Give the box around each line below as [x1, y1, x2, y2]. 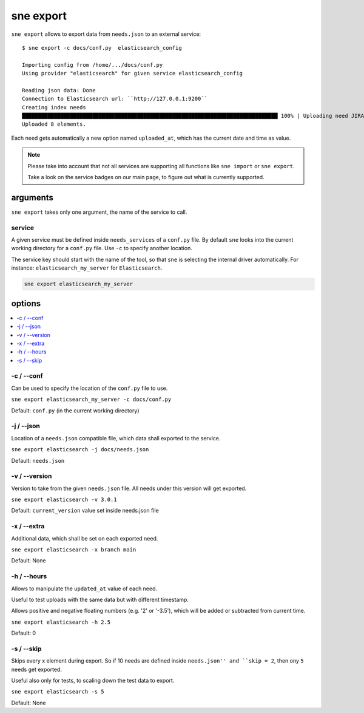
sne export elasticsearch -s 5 [11, 688, 104, 695]
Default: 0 [11, 629, 36, 637]
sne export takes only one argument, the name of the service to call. [11, 208, 187, 216]
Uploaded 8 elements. [22, 121, 86, 128]
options [11, 298, 41, 309]
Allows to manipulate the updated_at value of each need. [11, 585, 158, 592]
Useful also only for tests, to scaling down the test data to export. [11, 677, 175, 684]
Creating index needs [22, 104, 86, 111]
